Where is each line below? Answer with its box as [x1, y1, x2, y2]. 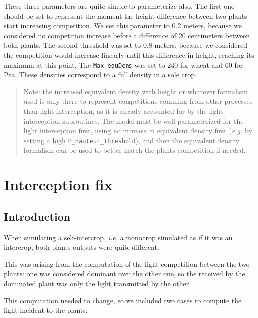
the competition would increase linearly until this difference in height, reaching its [4, 49, 254, 60]
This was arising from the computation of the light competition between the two [4, 258, 250, 269]
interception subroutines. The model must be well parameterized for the [23, 115, 244, 126]
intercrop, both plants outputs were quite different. [4, 242, 159, 252]
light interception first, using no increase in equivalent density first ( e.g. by [23, 125, 252, 136]
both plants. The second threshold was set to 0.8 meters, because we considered [4, 40, 247, 50]
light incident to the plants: [4, 305, 88, 315]
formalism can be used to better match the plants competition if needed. [23, 145, 246, 155]
